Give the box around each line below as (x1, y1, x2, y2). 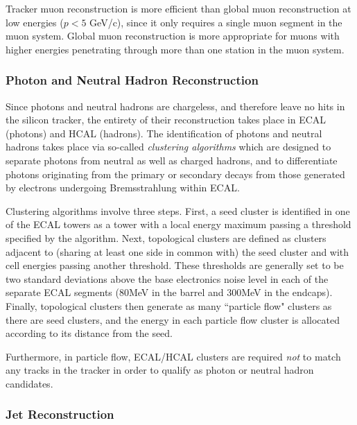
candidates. (6, 376, 53, 390)
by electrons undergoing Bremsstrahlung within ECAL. (6, 180, 240, 195)
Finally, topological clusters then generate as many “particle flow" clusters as (6, 298, 332, 313)
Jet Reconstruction (6, 406, 114, 423)
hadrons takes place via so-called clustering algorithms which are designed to (6, 139, 331, 154)
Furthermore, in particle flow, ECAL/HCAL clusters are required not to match (6, 349, 341, 363)
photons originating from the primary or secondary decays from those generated (6, 166, 345, 181)
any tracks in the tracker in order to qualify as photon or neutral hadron (6, 363, 314, 377)
